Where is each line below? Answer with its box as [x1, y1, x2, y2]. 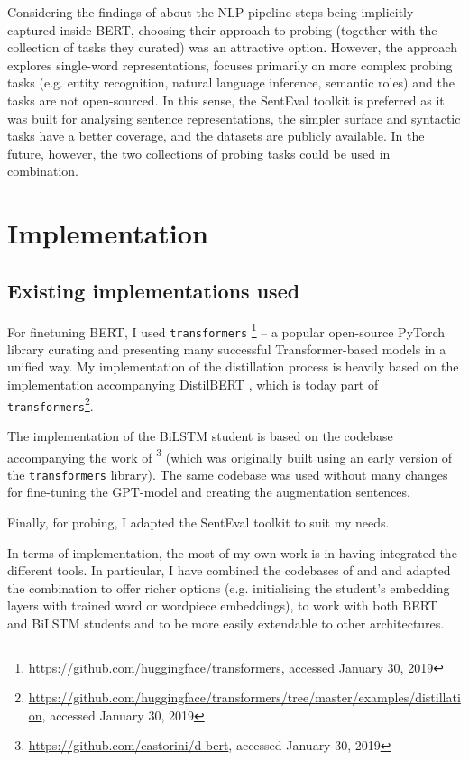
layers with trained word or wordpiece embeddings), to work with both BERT [7, 596, 437, 615]
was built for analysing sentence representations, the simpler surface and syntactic [7, 108, 461, 127]
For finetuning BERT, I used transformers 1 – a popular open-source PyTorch [7, 319, 446, 341]
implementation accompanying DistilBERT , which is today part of [7, 375, 379, 394]
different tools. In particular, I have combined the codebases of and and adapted [7, 561, 451, 580]
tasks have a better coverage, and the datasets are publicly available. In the [7, 126, 425, 145]
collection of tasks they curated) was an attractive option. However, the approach [7, 38, 457, 57]
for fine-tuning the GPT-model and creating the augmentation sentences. [7, 482, 410, 501]
